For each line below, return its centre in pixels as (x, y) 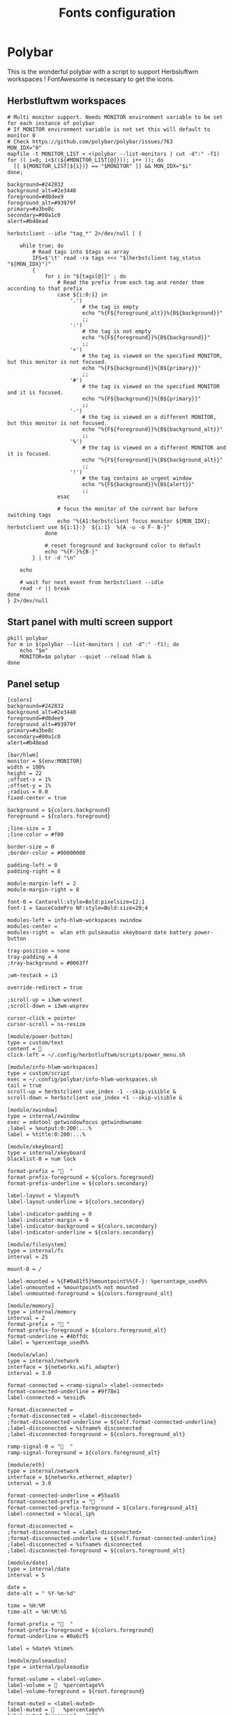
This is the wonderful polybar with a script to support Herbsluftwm (103, 71)
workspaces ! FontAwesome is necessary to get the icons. (91, 79)
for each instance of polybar (51, 123)
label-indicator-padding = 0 (50, 1214)
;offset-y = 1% (29, 786)
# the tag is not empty (116, 331)
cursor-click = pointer (42, 1018)
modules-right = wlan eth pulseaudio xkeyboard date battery (99, 933)
